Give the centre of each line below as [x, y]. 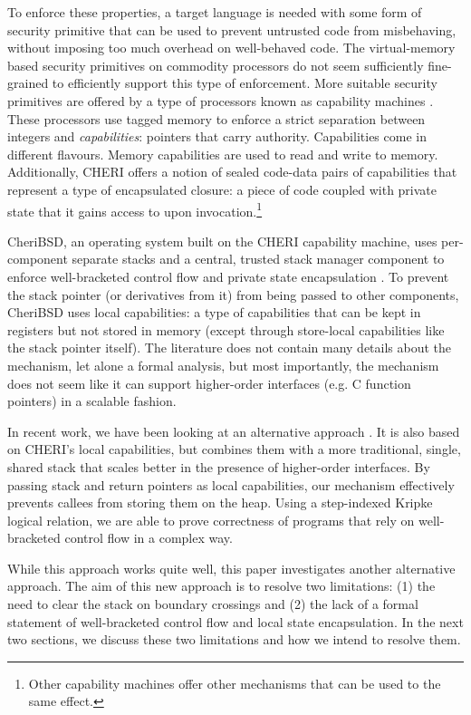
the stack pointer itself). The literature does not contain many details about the [230, 348]
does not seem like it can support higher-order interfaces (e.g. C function [209, 383]
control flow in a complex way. [149, 538]
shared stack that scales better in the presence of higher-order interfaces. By [219, 466]
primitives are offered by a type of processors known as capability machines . [221, 100]
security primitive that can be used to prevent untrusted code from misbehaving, [232, 29]
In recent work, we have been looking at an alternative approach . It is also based [234, 431]
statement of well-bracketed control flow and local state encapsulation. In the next [235, 621]
